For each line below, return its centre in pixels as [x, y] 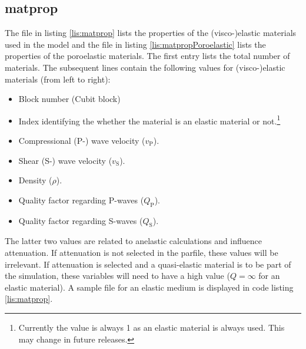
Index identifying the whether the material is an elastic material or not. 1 [149, 120]
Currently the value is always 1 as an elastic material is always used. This [152, 327]
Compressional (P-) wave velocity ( [82, 141]
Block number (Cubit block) [69, 99]
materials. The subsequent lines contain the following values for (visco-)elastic [145, 67]
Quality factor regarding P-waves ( [81, 200]
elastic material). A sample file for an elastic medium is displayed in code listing [149, 287]
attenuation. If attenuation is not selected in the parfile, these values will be [142, 252]
